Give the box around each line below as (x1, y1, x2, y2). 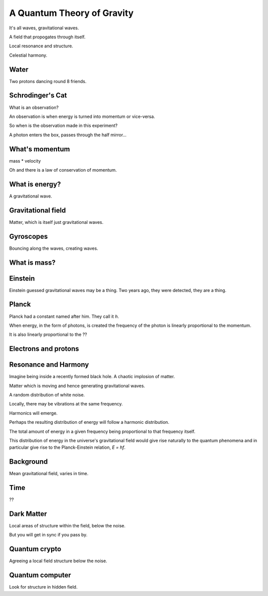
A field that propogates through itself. (9, 34, 86, 40)
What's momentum (9, 145, 70, 153)
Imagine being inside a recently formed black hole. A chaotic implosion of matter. (9, 374, 175, 380)
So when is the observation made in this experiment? (9, 122, 118, 129)
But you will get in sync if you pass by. (9, 532, 88, 538)
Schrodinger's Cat (9, 91, 67, 99)
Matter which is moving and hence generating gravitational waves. (9, 383, 145, 389)
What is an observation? (9, 104, 59, 110)
